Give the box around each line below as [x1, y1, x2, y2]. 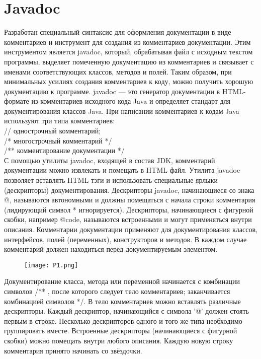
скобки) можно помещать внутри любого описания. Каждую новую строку [4, 335, 233, 345]
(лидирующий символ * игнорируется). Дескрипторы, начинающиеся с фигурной [4, 204, 253, 214]
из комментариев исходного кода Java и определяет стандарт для [31, 96, 231, 106]
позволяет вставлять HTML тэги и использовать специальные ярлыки [4, 175, 218, 185]
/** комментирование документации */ [4, 145, 125, 156]
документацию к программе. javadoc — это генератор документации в [4, 86, 220, 96]
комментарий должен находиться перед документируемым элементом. [4, 244, 218, 254]
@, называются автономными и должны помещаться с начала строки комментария [4, 194, 255, 205]
